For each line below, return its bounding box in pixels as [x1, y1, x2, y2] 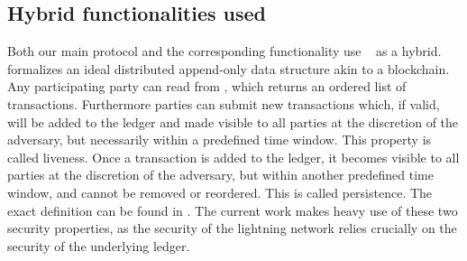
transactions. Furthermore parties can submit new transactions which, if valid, [7, 94, 440, 113]
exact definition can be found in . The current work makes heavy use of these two [7, 200, 458, 219]
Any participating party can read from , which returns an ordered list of [7, 77, 407, 96]
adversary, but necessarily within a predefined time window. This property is [7, 130, 432, 149]
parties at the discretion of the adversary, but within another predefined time [7, 165, 435, 184]
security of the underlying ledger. [7, 236, 190, 255]
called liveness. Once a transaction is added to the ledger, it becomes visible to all [7, 147, 460, 166]
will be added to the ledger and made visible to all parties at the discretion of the [7, 112, 459, 131]
